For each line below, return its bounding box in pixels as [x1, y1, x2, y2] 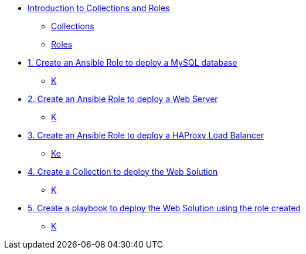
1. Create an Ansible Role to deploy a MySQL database [28, 57, 237, 67]
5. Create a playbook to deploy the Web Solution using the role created [28, 203, 301, 213]
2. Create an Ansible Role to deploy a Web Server [28, 94, 218, 104]
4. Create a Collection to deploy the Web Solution [28, 167, 218, 177]
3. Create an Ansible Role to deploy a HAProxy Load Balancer [28, 130, 264, 140]
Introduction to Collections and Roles [28, 3, 170, 13]
